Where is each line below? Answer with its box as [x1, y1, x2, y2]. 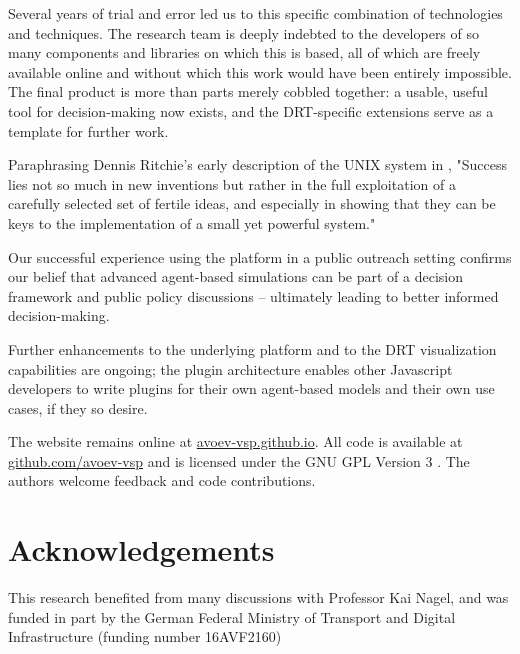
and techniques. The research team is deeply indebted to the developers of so [8, 22, 480, 43]
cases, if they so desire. [8, 397, 148, 418]
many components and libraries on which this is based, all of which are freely [8, 42, 481, 63]
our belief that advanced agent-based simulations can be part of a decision [8, 266, 463, 287]
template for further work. [8, 120, 169, 141]
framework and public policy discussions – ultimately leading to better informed [8, 285, 499, 306]
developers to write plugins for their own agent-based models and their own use [8, 378, 495, 399]
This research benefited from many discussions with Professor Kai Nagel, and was [8, 587, 509, 608]
